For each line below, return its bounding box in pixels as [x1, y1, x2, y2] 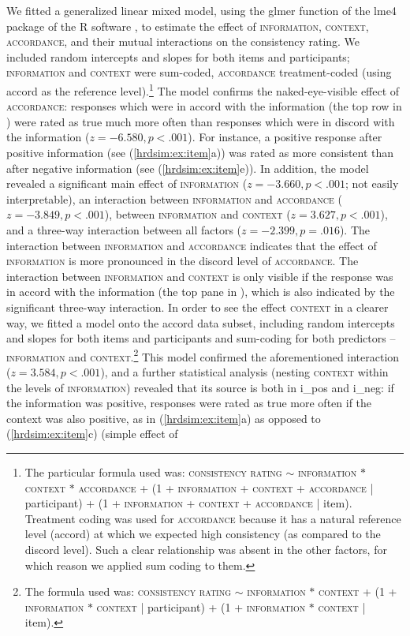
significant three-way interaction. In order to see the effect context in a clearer [6, 298, 389, 315]
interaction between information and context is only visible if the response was [6, 267, 393, 284]
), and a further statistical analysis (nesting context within [100, 363, 389, 380]
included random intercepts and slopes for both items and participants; [6, 48, 350, 65]
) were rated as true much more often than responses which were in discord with [6, 113, 395, 129]
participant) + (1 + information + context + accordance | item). [24, 495, 352, 511]
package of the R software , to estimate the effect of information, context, [6, 17, 369, 34]
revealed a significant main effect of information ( [6, 175, 248, 192]
